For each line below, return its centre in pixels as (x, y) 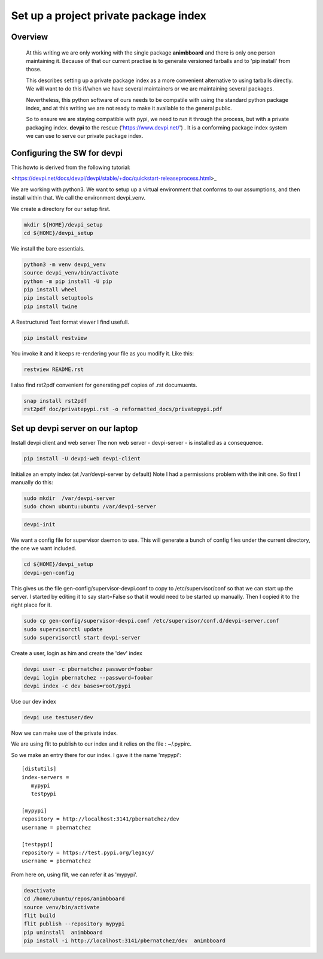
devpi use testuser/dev (59, 717)
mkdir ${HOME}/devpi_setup (63, 224)
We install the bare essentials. (48, 248)
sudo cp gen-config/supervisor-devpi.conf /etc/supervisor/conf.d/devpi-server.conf (151, 621)
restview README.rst (54, 369)
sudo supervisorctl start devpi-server (82, 638)
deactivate (39, 890)
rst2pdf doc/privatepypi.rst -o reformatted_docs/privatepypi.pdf (123, 409)
